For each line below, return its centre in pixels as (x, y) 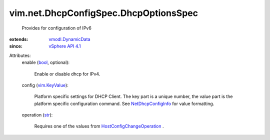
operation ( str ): (37, 115)
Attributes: (20, 55)
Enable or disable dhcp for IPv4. (67, 74)
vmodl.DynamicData (69, 39)
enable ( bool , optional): (46, 62)
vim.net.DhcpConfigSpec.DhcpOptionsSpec (104, 13)
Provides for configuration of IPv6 (57, 28)
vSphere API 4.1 (65, 46)
